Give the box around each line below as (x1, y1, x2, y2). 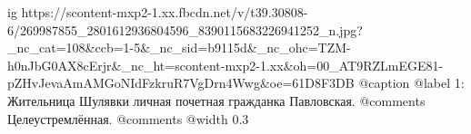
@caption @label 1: (358, 73, 465, 92)
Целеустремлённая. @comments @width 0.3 (7, 109, 249, 128)
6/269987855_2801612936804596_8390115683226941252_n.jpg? (7, 20, 363, 39)
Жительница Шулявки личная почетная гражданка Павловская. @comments (7, 91, 426, 110)
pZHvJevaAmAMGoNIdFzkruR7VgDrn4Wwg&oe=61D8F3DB (7, 73, 355, 92)
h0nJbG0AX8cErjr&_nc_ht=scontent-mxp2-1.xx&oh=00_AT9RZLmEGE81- (7, 55, 444, 74)
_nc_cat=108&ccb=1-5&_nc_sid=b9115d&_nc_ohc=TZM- (7, 38, 351, 57)
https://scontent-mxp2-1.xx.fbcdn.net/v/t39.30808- (21, 3, 308, 21)
